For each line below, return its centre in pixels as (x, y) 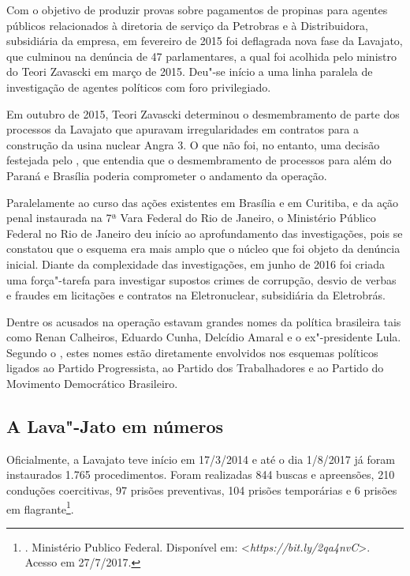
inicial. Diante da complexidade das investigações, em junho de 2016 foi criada (196, 264)
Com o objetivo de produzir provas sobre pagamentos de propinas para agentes (197, 9)
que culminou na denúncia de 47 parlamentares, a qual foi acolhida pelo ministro (201, 56)
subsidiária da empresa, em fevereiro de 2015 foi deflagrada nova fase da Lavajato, (205, 41)
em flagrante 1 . (40, 507)
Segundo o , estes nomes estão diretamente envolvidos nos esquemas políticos (192, 352)
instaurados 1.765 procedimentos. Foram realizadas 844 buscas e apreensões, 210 (201, 474)
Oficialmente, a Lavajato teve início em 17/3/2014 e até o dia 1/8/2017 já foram (201, 459)
